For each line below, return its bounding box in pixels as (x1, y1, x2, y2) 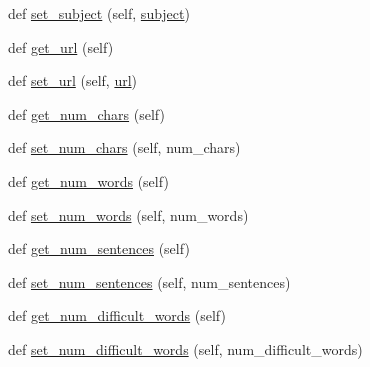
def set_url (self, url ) (8, 70, 137, 91)
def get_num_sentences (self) (8, 238, 190, 259)
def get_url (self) (8, 36, 114, 57)
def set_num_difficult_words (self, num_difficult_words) (8, 338, 363, 359)
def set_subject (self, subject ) (8, 3, 190, 23)
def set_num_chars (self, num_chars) (8, 137, 241, 158)
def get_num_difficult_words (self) (8, 305, 226, 326)
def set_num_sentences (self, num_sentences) (8, 271, 291, 292)
